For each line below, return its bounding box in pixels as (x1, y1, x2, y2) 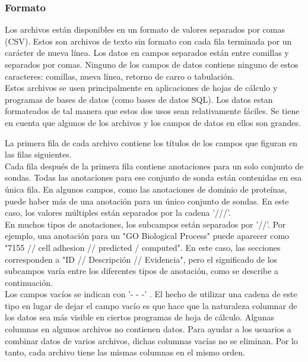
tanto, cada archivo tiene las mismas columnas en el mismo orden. (5, 346, 245, 358)
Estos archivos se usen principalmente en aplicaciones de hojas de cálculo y (5, 81, 278, 94)
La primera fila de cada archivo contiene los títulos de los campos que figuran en (5, 136, 297, 149)
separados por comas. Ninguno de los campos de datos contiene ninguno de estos (5, 58, 299, 70)
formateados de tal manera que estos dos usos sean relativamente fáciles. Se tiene (5, 105, 300, 117)
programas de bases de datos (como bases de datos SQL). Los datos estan (5, 93, 273, 105)
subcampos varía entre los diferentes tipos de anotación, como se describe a (5, 265, 279, 277)
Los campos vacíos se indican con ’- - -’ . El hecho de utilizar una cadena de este (5, 288, 297, 300)
